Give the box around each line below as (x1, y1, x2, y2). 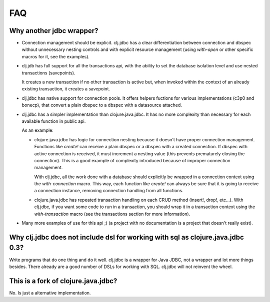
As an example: (21, 127, 53, 133)
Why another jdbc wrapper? (9, 26, 98, 35)
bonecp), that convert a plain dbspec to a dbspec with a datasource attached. (21, 102, 182, 108)
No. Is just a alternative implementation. (9, 290, 91, 296)
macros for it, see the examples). (21, 53, 90, 59)
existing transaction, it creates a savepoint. (21, 86, 110, 92)
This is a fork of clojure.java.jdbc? (9, 277, 117, 285)
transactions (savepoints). (21, 70, 75, 76)
